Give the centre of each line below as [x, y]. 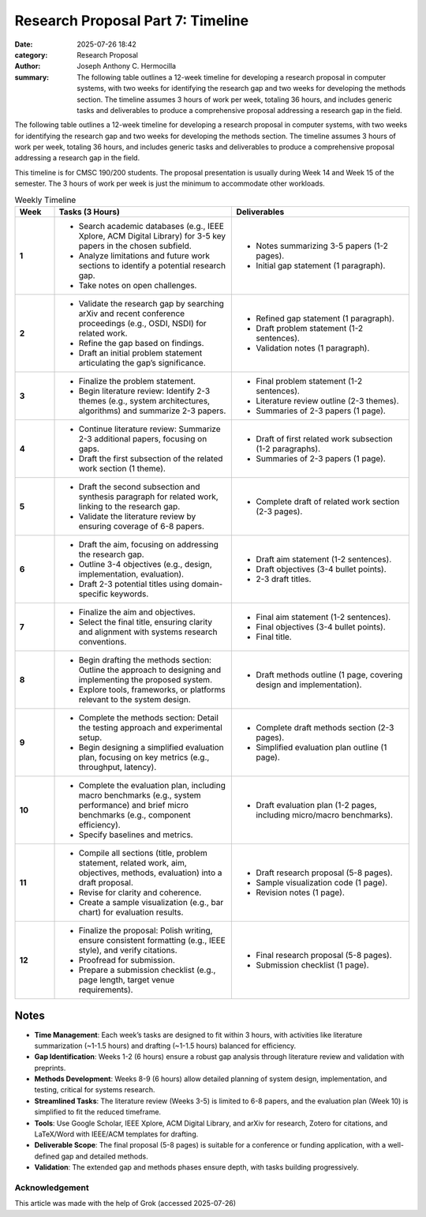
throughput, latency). [118, 767]
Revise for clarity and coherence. [140, 892]
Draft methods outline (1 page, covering [329, 675]
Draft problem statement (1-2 [310, 328]
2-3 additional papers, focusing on [143, 439]
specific [93, 594]
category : [31, 54]
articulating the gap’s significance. [142, 363]
